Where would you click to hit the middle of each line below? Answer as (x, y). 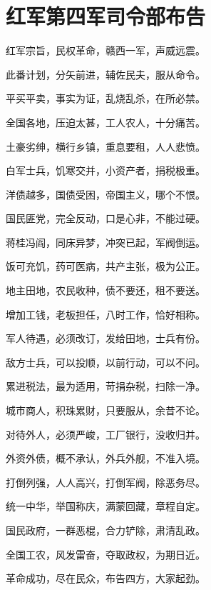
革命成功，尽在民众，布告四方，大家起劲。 (105, 578)
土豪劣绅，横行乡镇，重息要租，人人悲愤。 (105, 146)
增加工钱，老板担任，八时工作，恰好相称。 (105, 314)
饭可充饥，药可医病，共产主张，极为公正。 (105, 266)
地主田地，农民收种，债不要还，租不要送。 (105, 290)
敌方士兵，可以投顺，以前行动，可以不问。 (105, 362)
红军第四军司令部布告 (106, 16)
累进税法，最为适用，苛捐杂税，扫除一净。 (105, 386)
